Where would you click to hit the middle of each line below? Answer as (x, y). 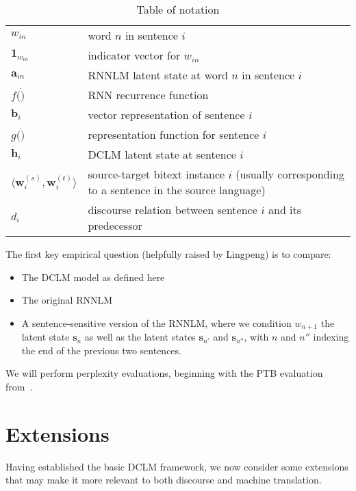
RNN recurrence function (148, 95)
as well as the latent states (140, 337)
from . (19, 387)
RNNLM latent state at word (158, 75)
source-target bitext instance (156, 174)
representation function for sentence (174, 134)
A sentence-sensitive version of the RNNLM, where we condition (156, 322)
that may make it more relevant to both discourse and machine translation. (164, 480)
